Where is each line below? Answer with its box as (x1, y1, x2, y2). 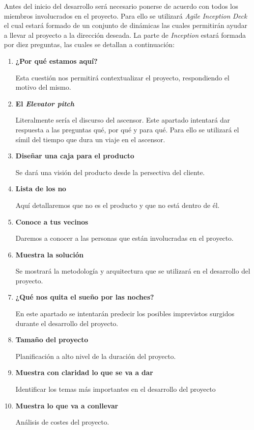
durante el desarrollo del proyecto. (15, 318, 118, 328)
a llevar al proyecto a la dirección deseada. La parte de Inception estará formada (4, 29, 246, 40)
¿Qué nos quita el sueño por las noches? (15, 292, 154, 302)
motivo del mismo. (15, 82, 71, 92)
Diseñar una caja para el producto (15, 151, 134, 161)
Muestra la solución (15, 249, 84, 259)
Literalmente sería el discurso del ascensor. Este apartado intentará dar (15, 115, 230, 125)
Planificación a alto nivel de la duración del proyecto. (15, 351, 176, 361)
